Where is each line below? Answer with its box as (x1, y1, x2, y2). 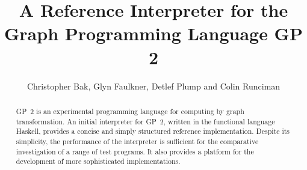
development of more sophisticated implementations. (16, 156, 181, 166)
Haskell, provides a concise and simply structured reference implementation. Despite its (16, 126, 290, 136)
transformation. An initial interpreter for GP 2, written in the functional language (16, 116, 275, 126)
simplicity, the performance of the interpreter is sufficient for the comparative (16, 136, 259, 146)
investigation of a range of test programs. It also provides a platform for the (16, 146, 254, 156)
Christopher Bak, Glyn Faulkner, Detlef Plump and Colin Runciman (26, 79, 281, 92)
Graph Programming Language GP (4, 21, 303, 46)
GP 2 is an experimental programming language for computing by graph (16, 106, 244, 116)
